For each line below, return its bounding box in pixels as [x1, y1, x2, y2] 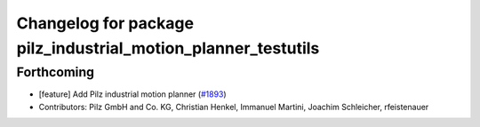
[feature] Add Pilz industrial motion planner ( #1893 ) [38, 89, 227, 99]
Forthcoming [16, 64, 95, 80]
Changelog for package [16, 13, 195, 33]
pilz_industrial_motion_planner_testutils [16, 38, 320, 58]
